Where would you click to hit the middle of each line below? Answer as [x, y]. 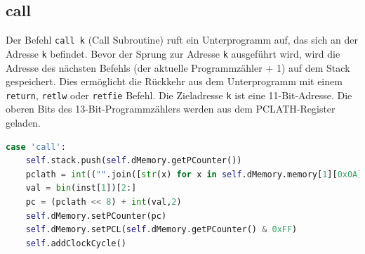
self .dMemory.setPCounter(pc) [96, 216]
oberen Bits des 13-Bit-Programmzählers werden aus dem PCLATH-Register [171, 109]
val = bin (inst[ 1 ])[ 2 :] [81, 188]
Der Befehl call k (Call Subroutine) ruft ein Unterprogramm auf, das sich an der [182, 40]
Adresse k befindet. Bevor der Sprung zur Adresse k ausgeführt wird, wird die [173, 53]
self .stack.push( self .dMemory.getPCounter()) [134, 161]
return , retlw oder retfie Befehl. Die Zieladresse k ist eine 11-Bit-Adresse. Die [179, 95]
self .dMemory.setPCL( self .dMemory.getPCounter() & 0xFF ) [161, 230]
